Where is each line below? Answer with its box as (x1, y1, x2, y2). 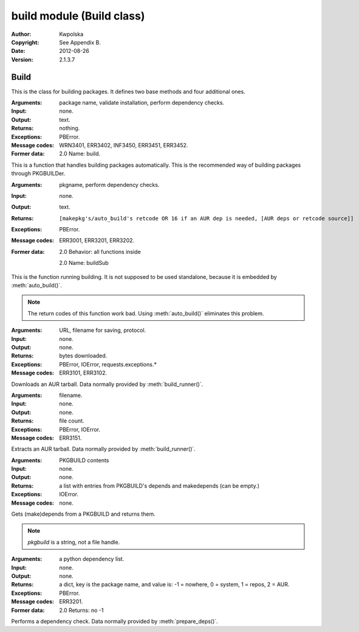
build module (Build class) (11, 9, 145, 23)
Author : (11, 30, 32, 38)
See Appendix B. (59, 38, 101, 46)
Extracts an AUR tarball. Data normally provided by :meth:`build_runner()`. (11, 445, 196, 453)
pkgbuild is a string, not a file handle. (27, 538, 120, 546)
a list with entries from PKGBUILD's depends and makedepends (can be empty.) (59, 482, 260, 490)
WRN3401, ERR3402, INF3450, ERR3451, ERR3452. (59, 141, 188, 149)
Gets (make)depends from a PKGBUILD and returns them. (11, 510, 156, 518)
